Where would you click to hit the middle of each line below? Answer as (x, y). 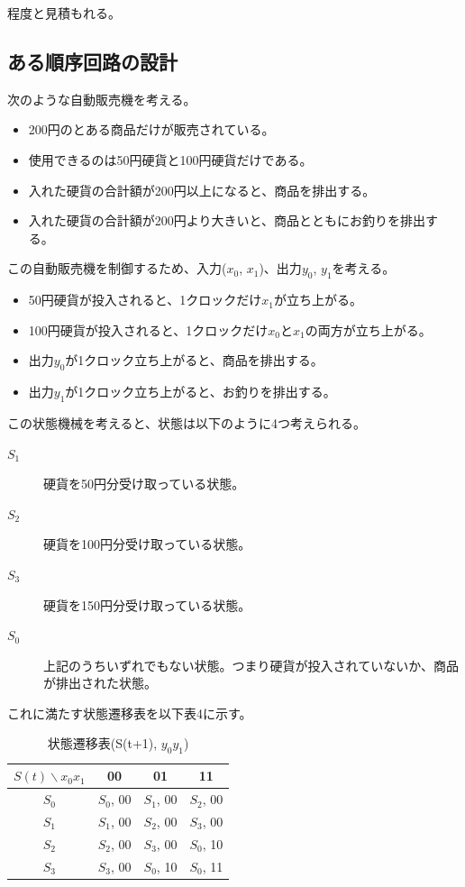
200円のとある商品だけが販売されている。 (151, 129)
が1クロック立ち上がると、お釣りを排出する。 (201, 392)
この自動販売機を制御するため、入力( (117, 268)
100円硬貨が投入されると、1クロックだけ (148, 329)
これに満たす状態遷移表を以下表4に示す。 (130, 713)
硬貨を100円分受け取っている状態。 (147, 544)
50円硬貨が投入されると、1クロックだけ (145, 300)
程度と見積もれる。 (64, 13)
